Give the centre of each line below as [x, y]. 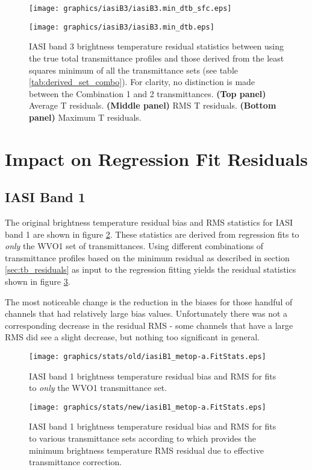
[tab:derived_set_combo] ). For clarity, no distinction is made [142, 82]
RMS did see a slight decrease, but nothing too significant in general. [132, 337]
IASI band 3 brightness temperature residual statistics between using [157, 46]
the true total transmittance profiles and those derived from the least [157, 58]
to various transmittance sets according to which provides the [142, 438]
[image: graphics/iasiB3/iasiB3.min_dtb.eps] [122, 27]
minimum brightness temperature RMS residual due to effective [146, 450]
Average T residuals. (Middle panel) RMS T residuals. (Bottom [153, 105]
